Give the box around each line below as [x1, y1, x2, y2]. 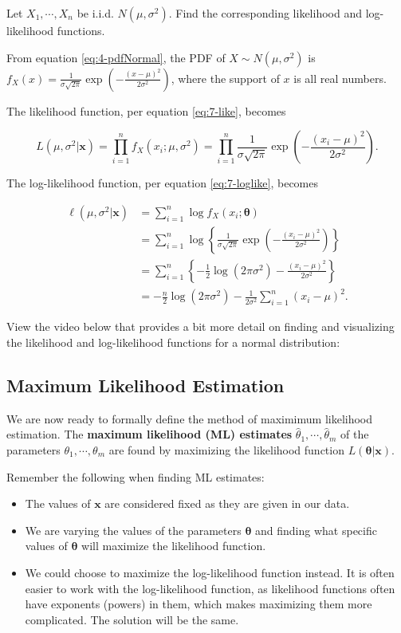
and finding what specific [255, 521, 377, 538]
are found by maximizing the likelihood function [108, 441, 344, 458]
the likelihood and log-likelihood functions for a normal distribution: [6, 334, 340, 350]
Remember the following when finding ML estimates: [6, 468, 265, 485]
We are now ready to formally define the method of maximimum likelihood [6, 410, 373, 427]
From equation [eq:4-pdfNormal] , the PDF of [6, 49, 226, 65]
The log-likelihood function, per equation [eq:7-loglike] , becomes [6, 175, 318, 191]
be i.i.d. [77, 5, 114, 21]
